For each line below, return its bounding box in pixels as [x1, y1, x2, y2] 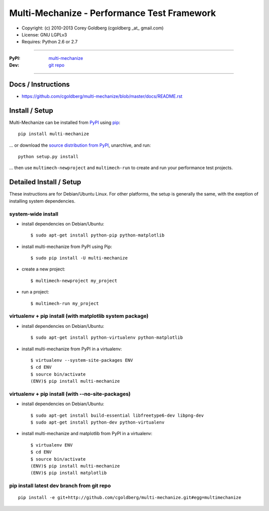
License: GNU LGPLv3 [21, 31, 67, 37]
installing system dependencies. [9, 198, 76, 204]
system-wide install [9, 210, 58, 217]
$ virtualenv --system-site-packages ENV [30, 357, 133, 363]
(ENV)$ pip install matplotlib [30, 470, 107, 476]
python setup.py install [18, 154, 79, 160]
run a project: [21, 289, 49, 295]
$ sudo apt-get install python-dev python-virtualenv [30, 420, 164, 425]
